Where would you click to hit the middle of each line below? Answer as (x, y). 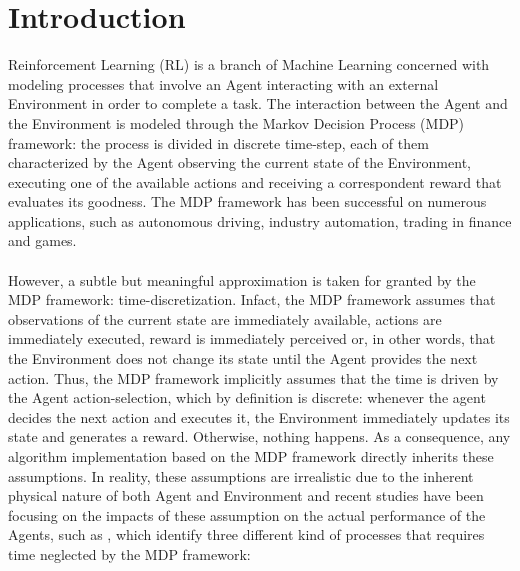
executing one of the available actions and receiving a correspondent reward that (255, 181)
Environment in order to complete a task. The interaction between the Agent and (258, 103)
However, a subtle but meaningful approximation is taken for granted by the (242, 279)
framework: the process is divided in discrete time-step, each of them (218, 142)
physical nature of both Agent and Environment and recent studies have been (246, 495)
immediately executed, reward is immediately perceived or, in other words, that (252, 338)
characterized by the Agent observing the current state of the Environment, (239, 162)
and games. (42, 240)
